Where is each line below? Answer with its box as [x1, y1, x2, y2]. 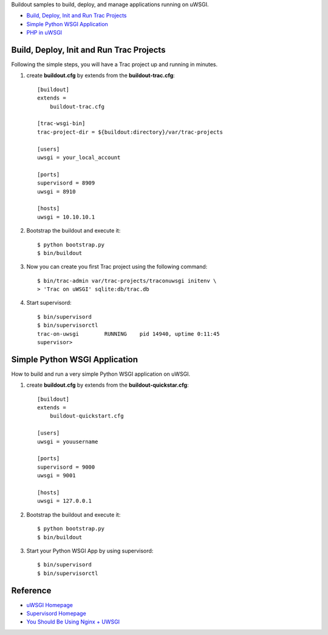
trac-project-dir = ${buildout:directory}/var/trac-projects [37, 128, 223, 135]
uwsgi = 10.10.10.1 [37, 213, 95, 220]
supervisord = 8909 [37, 180, 95, 186]
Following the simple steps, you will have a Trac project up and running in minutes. [11, 61, 218, 68]
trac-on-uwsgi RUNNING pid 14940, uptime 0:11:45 [37, 330, 220, 337]
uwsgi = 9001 [37, 472, 76, 479]
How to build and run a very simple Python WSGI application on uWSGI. [11, 370, 191, 378]
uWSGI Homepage [26, 601, 73, 608]
